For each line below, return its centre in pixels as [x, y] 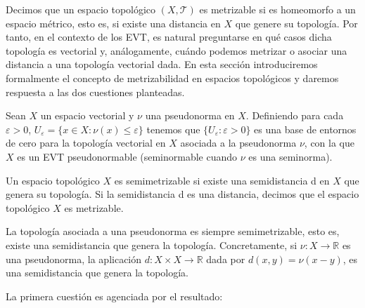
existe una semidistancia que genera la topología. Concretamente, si [152, 245]
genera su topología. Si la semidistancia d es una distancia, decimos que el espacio [182, 194]
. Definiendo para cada [295, 115]
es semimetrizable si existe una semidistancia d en [222, 180]
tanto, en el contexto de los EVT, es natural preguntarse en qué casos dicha [169, 37]
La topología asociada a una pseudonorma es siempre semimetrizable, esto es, [173, 231]
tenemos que [173, 129]
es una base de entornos [305, 129]
